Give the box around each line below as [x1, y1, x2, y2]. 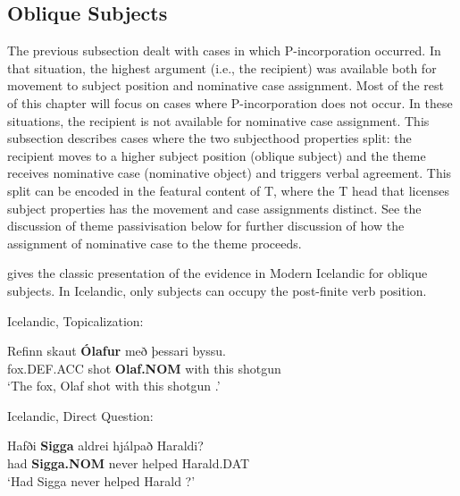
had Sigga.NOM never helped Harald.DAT [7, 454, 250, 473]
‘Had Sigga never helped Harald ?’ [7, 471, 196, 490]
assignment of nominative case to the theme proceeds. [7, 233, 302, 252]
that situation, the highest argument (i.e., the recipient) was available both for [7, 58, 437, 77]
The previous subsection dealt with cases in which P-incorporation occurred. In [7, 41, 441, 60]
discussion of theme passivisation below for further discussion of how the [7, 216, 405, 235]
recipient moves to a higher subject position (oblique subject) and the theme [7, 146, 426, 164]
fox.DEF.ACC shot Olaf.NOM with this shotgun [7, 358, 281, 377]
